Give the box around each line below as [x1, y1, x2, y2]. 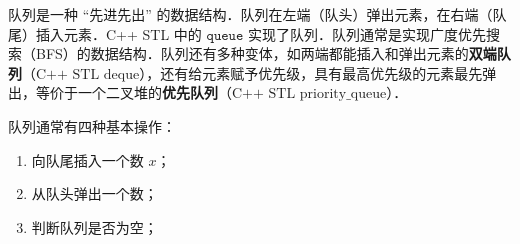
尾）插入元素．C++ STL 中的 [8, 23, 202, 44]
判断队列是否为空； [31, 216, 158, 237]
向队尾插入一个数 [31, 149, 144, 170]
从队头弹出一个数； [31, 183, 158, 204]
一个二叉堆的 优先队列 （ [77, 82, 232, 103]
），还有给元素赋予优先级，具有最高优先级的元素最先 [139, 62, 483, 83]
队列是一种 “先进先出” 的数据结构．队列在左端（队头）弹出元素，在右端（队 [8, 4, 507, 24]
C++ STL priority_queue [232, 87, 387, 102]
